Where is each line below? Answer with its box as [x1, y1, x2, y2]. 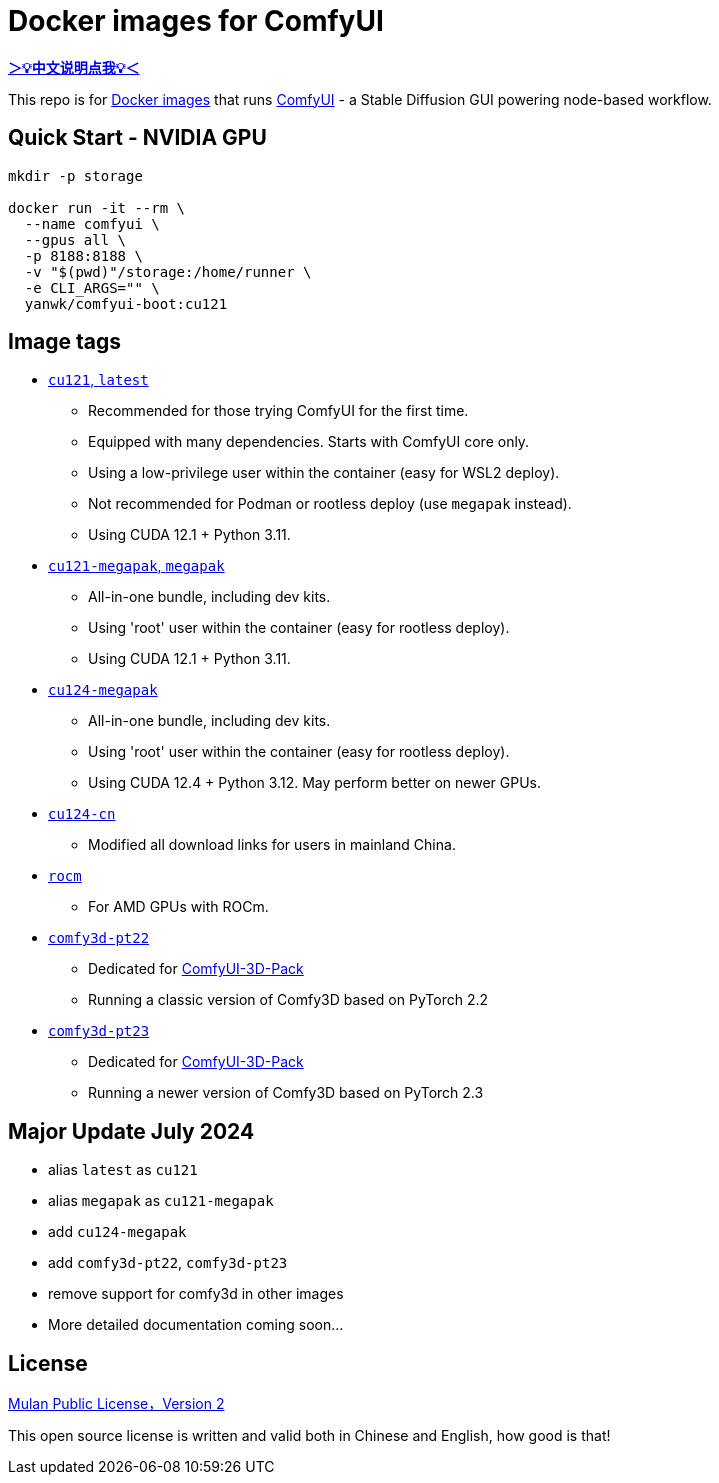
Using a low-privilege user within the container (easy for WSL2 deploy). [88, 464, 560, 482]
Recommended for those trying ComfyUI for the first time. [88, 402, 469, 420]
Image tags [8, 329, 122, 355]
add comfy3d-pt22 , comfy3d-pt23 [48, 1254, 288, 1272]
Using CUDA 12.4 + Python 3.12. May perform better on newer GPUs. [88, 774, 542, 792]
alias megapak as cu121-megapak [48, 1192, 274, 1210]
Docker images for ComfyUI [8, 4, 384, 38]
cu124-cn [48, 806, 116, 823]
